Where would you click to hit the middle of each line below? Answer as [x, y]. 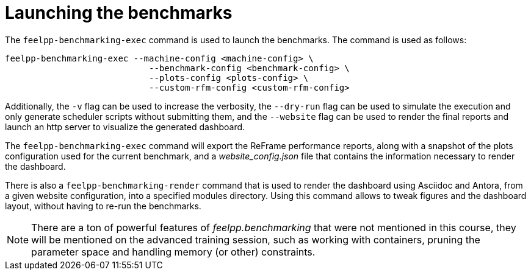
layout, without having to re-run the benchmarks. [103, 206]
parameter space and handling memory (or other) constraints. [173, 252]
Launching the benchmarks [119, 13]
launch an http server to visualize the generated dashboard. [125, 127]
